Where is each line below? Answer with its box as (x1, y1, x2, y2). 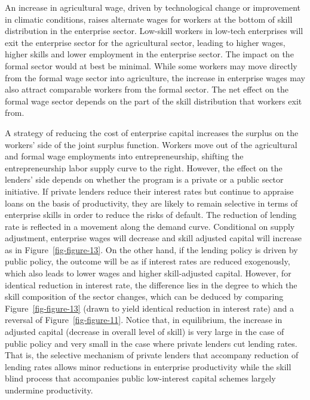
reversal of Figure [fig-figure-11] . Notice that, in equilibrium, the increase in (5, 313, 283, 326)
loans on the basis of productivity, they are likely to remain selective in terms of (5, 196, 298, 209)
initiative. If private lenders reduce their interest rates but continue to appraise (5, 184, 294, 197)
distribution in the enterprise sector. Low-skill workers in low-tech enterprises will (5, 24, 303, 37)
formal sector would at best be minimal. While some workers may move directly (5, 59, 297, 72)
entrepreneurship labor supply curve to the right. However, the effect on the (5, 161, 283, 174)
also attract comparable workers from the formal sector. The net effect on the (5, 83, 288, 96)
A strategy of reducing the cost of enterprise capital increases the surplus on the (5, 126, 299, 139)
